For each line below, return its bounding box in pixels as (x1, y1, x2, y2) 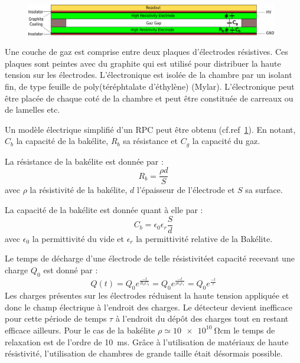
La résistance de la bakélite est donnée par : (5, 155, 164, 167)
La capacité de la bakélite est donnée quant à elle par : (5, 203, 203, 215)
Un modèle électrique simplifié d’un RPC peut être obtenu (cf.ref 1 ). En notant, (5, 123, 296, 135)
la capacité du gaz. (192, 135, 260, 147)
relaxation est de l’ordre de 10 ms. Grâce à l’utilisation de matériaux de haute (5, 335, 289, 348)
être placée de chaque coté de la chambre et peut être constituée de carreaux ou (5, 91, 294, 104)
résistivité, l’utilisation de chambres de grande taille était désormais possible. (5, 347, 283, 359)
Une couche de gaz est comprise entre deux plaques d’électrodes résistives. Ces (5, 45, 288, 58)
